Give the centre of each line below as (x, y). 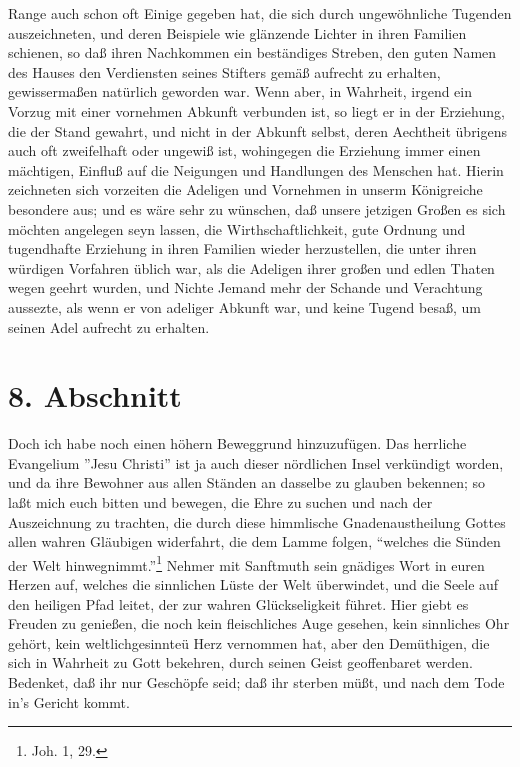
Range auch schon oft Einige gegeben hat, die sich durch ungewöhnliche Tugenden (260, 13)
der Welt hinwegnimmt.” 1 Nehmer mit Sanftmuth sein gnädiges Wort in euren (246, 563)
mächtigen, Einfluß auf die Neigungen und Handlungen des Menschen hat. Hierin (256, 169)
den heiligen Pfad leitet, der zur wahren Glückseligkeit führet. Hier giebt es (238, 603)
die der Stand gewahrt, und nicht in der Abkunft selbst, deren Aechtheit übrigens (258, 130)
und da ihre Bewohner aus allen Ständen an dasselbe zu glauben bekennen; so (246, 482)
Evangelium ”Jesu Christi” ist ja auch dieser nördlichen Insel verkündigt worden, (256, 462)
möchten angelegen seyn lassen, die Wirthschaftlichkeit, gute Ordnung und (237, 228)
